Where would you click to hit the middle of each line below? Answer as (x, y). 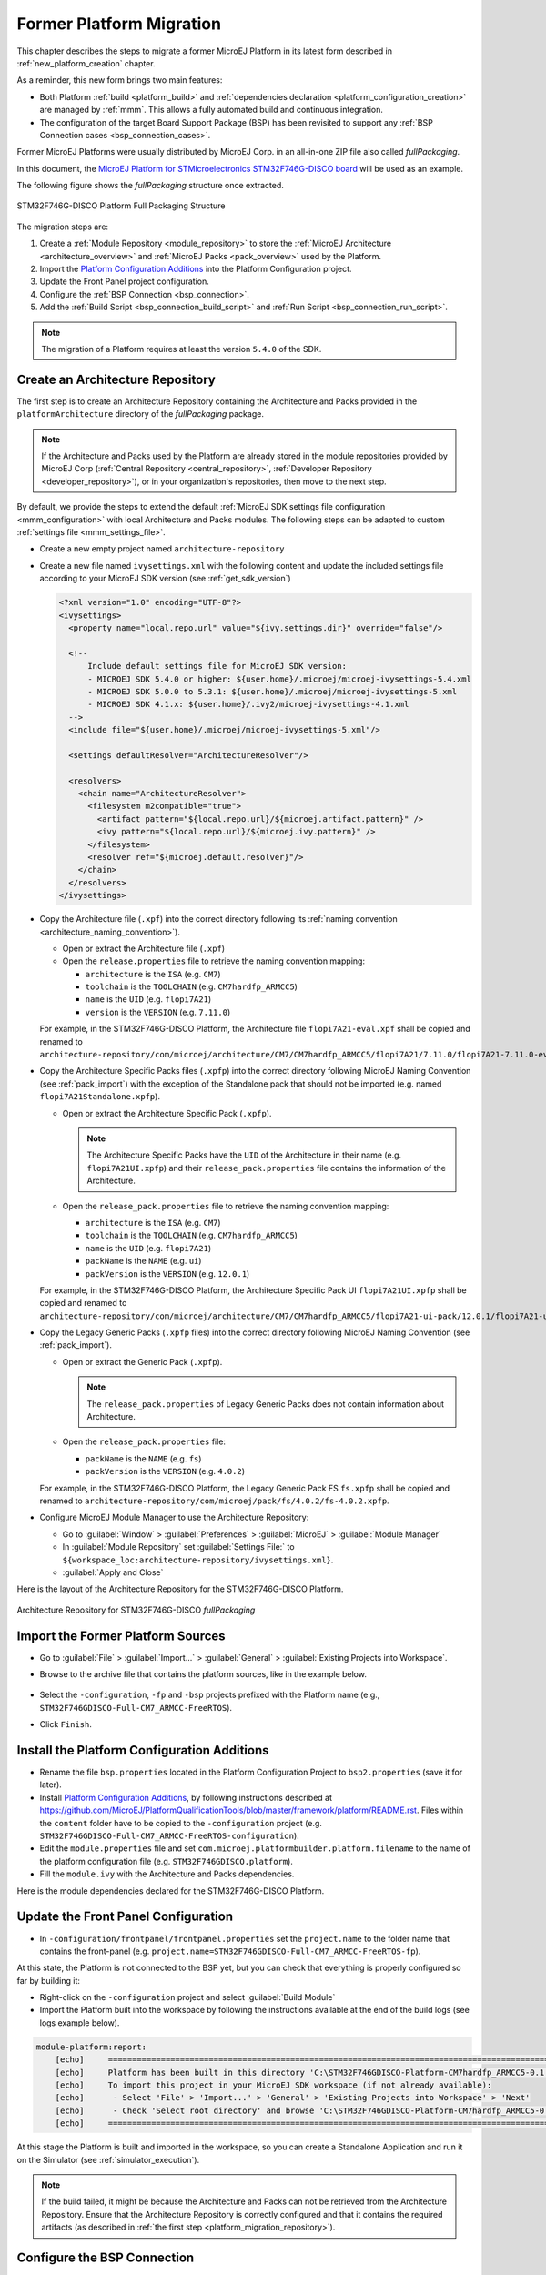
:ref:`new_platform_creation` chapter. (86, 63)
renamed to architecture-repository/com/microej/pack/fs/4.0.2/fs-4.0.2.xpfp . (215, 1501)
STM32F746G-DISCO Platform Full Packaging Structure (121, 206)
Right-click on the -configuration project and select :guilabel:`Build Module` (187, 1997)
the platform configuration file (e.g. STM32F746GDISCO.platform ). (166, 1861)
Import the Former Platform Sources (121, 1636)
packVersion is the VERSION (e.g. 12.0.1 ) (167, 1273)
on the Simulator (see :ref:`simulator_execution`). (108, 2159)
